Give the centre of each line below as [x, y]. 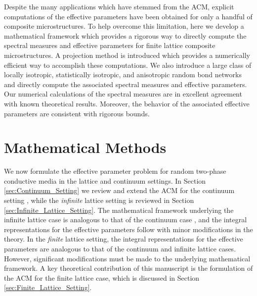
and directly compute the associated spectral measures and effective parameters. [126, 84]
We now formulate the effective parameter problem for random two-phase [115, 171]
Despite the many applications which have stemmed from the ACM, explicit [119, 6]
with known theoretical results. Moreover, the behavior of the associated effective [127, 103]
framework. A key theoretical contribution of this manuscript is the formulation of [128, 268]
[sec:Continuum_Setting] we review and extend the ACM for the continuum [119, 190]
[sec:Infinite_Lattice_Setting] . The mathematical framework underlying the [119, 210]
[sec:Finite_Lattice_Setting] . [48, 287]
